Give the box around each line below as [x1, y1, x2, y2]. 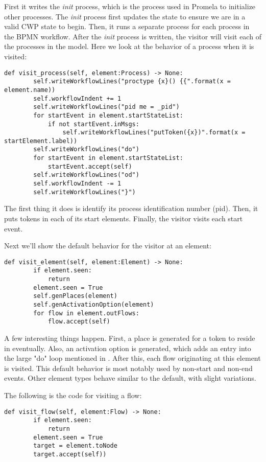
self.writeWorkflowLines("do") [33, 146, 139, 153]
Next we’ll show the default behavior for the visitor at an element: [4, 240, 211, 251]
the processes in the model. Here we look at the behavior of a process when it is [4, 41, 254, 52]
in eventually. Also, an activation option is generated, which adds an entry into [4, 342, 251, 353]
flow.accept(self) [47, 318, 110, 326]
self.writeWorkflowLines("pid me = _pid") [33, 103, 180, 111]
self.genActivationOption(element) [33, 301, 154, 309]
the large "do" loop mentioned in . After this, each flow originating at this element [4, 353, 261, 363]
